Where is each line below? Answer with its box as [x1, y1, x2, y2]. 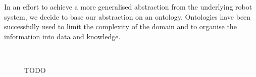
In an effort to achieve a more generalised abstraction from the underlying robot [4, 2, 252, 12]
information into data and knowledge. [4, 31, 121, 41]
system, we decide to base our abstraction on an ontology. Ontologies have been [4, 11, 251, 22]
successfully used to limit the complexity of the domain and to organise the [4, 21, 237, 32]
